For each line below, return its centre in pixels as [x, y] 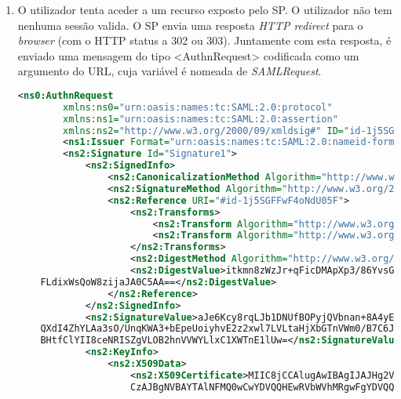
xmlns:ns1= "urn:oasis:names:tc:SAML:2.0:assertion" [200, 119]
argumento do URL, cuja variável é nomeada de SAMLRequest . [170, 71]
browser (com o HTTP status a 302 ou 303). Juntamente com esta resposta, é [204, 40]
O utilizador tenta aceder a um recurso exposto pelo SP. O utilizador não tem [205, 9]
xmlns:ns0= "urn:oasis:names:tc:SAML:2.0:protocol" [198, 107]
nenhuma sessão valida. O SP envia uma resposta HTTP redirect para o [190, 25]
